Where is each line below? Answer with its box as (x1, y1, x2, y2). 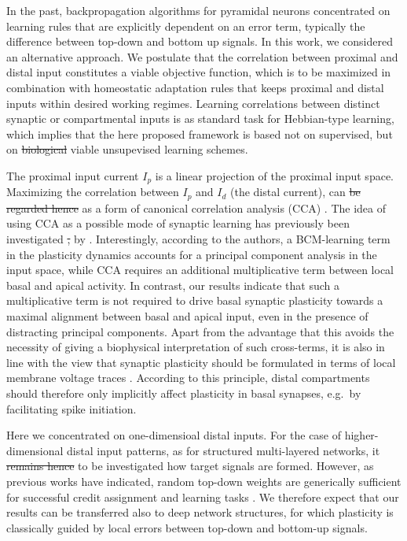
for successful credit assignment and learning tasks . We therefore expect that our (6, 488, 399, 505)
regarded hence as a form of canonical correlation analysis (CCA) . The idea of (6, 199, 387, 216)
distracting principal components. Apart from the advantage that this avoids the (6, 323, 394, 339)
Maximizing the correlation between (6, 183, 179, 200)
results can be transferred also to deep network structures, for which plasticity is (6, 504, 394, 521)
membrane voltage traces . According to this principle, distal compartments (6, 369, 370, 386)
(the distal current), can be (229, 183, 361, 200)
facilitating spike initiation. (6, 400, 137, 417)
